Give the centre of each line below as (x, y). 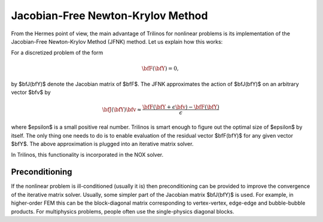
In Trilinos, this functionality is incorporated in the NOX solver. (87, 155)
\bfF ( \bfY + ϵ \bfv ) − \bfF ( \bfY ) (181, 107)
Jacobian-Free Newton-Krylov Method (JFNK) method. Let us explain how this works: (117, 41)
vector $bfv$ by (31, 92)
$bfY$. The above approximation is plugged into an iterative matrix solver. (102, 144)
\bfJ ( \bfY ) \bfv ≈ (122, 110)
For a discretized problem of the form (57, 53)
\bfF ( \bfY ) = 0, (160, 68)
